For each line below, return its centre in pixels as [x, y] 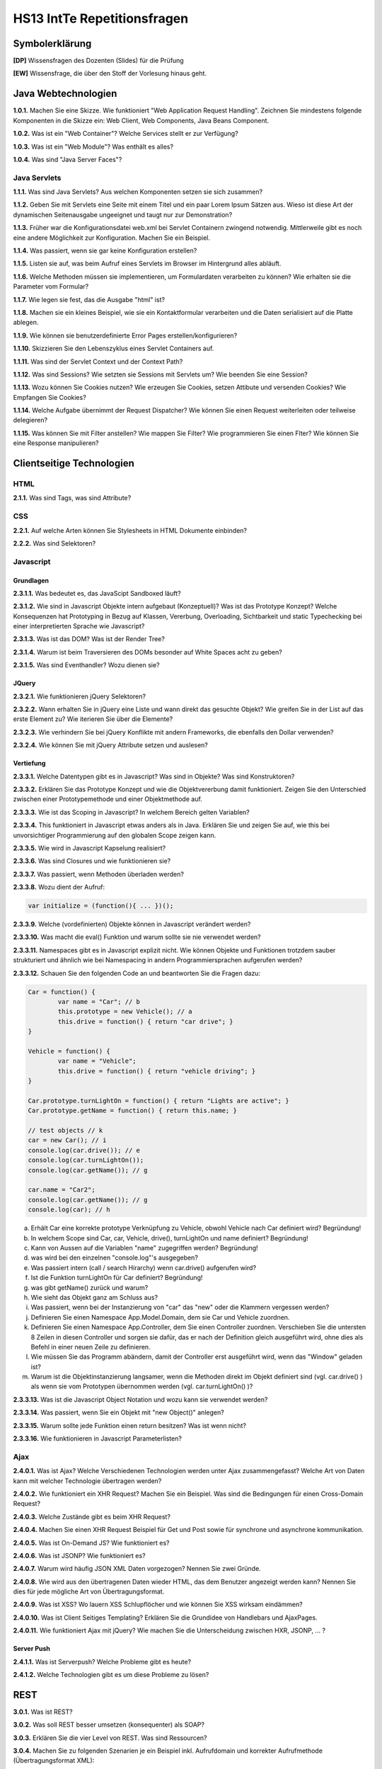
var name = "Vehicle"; [97, 1061]
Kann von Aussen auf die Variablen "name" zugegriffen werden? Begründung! [144, 1247]
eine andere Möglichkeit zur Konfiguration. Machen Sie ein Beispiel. [112, 238]
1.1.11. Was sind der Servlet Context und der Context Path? [98, 362]
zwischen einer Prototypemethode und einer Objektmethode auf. [108, 799]
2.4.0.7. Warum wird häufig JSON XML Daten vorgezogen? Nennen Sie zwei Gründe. [137, 1569]
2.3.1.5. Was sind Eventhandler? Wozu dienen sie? [86, 665]
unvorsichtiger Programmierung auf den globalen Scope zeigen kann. [115, 835]
